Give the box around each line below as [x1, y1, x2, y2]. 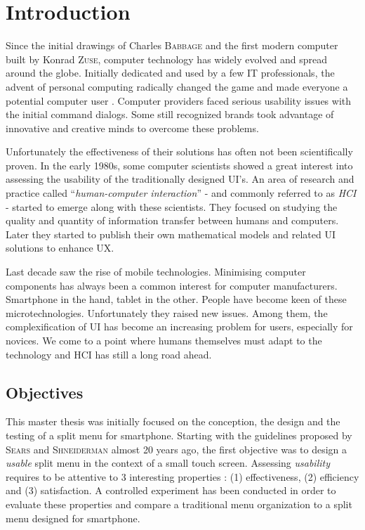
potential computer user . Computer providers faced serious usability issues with [6, 93, 352, 108]
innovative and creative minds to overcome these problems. [6, 120, 259, 135]
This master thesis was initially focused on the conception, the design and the [6, 414, 340, 429]
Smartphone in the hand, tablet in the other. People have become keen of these [6, 292, 347, 306]
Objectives [6, 381, 84, 403]
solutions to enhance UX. [6, 240, 114, 255]
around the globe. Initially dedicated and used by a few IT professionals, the [6, 65, 335, 80]
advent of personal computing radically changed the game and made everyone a [6, 79, 348, 93]
